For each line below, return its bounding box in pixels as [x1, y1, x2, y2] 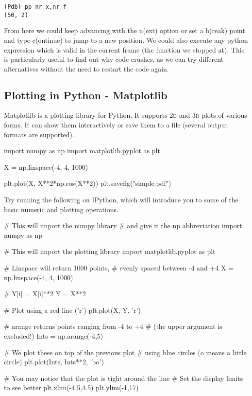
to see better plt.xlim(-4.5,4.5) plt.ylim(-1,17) [4, 382, 139, 393]
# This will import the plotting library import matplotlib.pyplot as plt [4, 246, 216, 256]
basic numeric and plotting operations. [4, 204, 118, 214]
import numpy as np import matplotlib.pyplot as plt [4, 145, 160, 156]
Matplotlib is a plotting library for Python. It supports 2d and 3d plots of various [4, 110, 247, 120]
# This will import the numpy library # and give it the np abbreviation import [4, 220, 242, 231]
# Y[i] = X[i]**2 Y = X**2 [4, 288, 86, 299]
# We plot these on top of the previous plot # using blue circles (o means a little [4, 347, 247, 357]
